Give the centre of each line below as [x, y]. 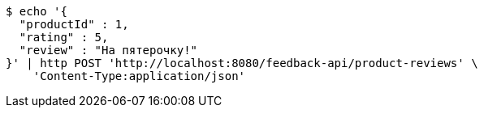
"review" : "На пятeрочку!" [108, 50]
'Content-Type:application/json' [139, 76]
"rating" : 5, [64, 37]
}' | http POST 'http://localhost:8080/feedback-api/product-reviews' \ [242, 63]
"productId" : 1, [74, 24]
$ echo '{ [37, 11]
